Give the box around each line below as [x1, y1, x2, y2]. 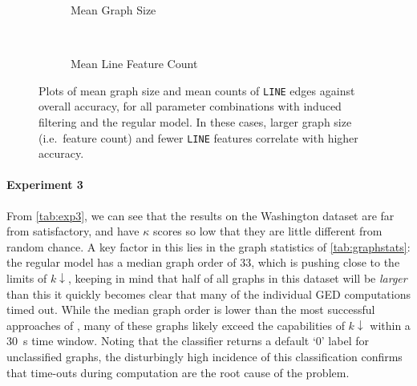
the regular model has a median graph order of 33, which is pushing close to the [6, 254, 400, 271]
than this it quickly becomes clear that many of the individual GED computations [6, 285, 411, 302]
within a [370, 316, 411, 333]
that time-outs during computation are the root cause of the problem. [6, 364, 350, 380]
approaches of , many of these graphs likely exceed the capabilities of [6, 316, 345, 333]
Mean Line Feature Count [71, 55, 198, 72]
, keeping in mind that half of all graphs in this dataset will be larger [67, 270, 407, 287]
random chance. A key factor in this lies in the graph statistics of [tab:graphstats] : [6, 238, 411, 255]
